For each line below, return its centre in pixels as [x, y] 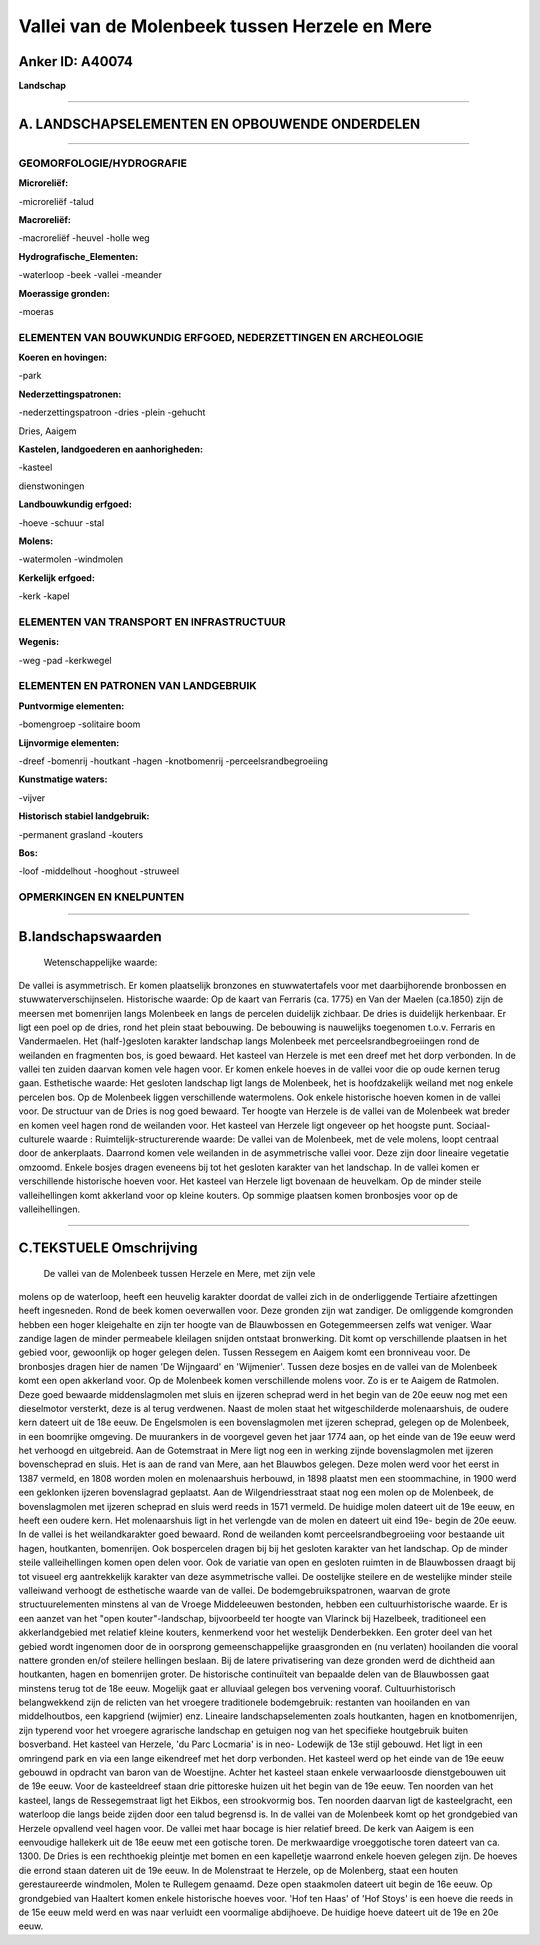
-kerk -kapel [44, 596]
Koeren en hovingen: [63, 357]
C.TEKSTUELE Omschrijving [108, 1247]
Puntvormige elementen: [71, 706]
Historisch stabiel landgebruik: [84, 816]
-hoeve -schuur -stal [61, 522]
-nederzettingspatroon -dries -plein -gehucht [112, 412]
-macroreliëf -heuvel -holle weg [84, 238]
